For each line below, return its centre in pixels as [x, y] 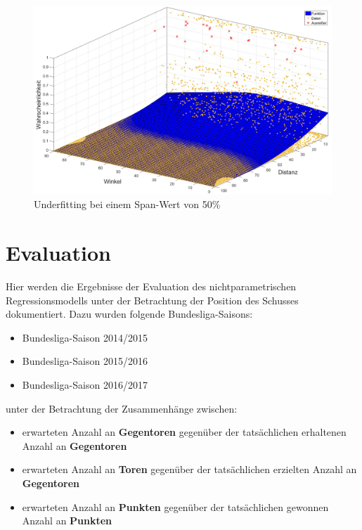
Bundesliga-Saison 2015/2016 [85, 361]
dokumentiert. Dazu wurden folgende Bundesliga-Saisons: [129, 314]
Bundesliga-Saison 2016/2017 [85, 384]
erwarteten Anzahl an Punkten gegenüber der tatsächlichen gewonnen [175, 506]
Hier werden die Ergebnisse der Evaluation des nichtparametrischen [151, 286]
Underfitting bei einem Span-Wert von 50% [127, 204]
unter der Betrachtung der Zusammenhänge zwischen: [122, 408]
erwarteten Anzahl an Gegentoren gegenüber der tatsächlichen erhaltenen [184, 432]
